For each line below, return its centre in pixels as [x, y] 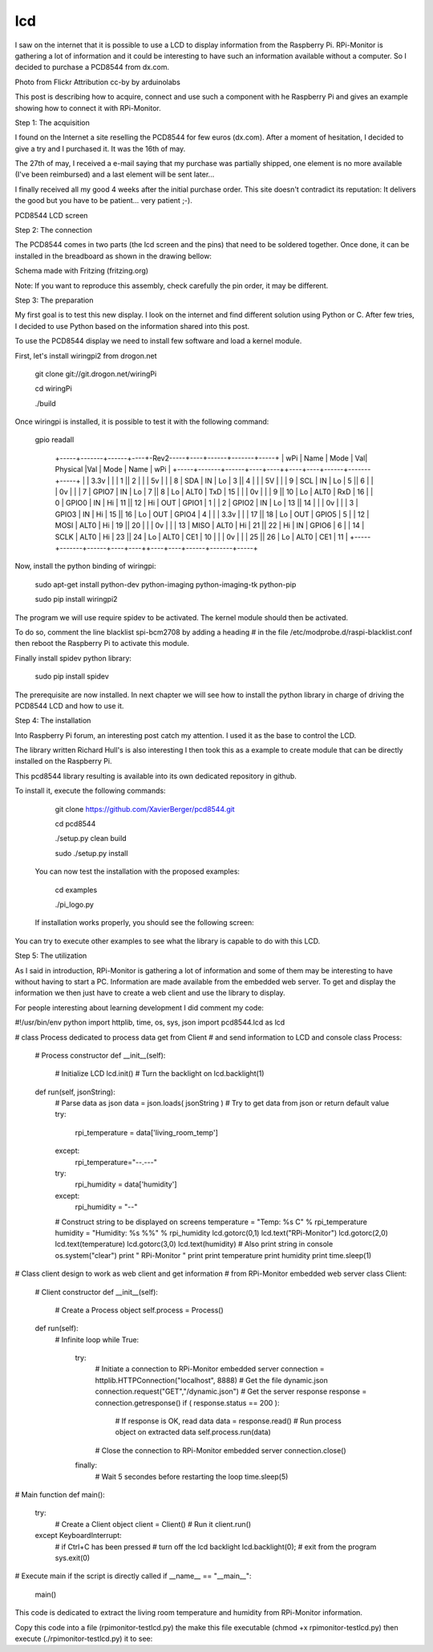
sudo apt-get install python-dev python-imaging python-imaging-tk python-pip [166, 584]
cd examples [76, 890]
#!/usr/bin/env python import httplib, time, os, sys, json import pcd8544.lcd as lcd [150, 1022]
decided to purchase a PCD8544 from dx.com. [92, 67]
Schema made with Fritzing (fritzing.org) [81, 271]
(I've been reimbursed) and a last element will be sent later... [115, 175]
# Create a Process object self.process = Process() [139, 1310]
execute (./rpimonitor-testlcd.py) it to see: [84, 1638]
